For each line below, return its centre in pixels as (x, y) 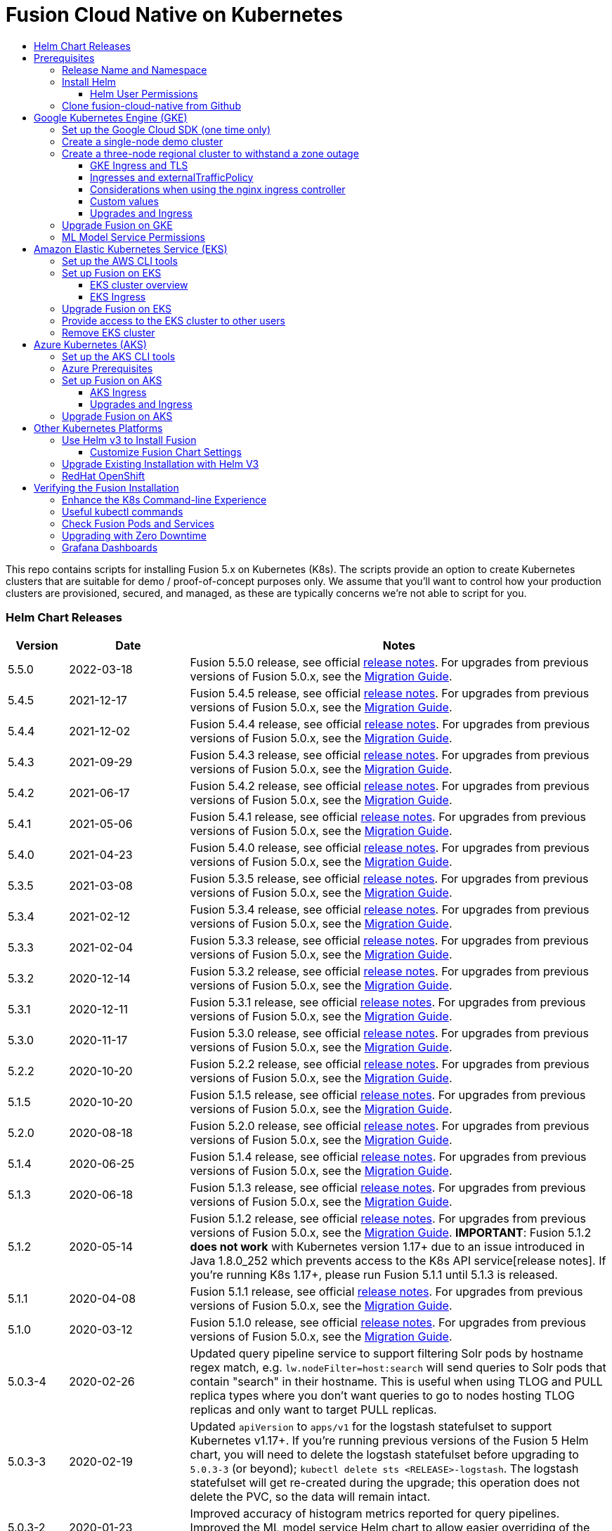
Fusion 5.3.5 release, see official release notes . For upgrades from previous (389, 878)
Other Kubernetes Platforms (98, 428)
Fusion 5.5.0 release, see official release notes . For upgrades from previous (389, 662)
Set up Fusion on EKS (112, 272)
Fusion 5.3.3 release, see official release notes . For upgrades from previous (389, 940)
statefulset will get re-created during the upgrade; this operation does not (385, 1482)
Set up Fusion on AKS (112, 380)
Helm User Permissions (144, 93)
